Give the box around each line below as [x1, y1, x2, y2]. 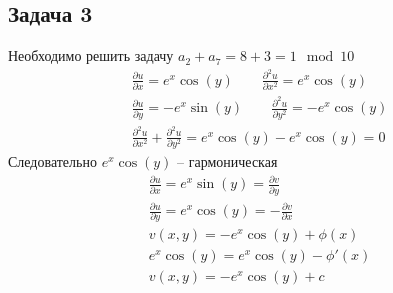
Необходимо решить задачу [8, 45, 174, 66]
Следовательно [8, 151, 97, 172]
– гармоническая [177, 151, 278, 172]
